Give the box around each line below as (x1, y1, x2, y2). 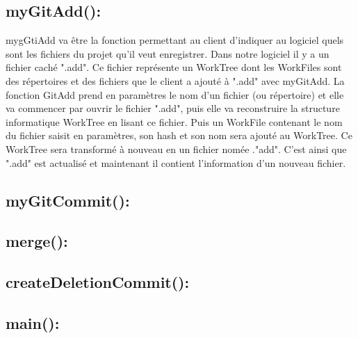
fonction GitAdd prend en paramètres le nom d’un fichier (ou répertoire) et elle (6, 87, 344, 102)
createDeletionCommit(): (6, 271, 190, 293)
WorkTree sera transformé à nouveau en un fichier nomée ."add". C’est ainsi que (6, 141, 347, 156)
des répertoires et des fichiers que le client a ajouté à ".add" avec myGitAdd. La (6, 73, 345, 88)
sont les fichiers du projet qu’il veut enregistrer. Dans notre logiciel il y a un (6, 46, 329, 61)
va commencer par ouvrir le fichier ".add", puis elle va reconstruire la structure (6, 101, 340, 115)
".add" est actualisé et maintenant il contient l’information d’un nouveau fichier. (6, 155, 346, 170)
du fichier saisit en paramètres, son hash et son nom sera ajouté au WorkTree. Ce (6, 128, 352, 143)
